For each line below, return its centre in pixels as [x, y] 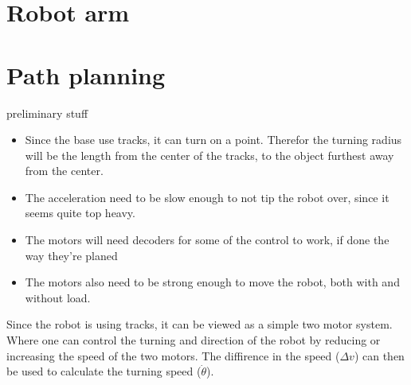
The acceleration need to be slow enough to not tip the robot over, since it [207, 197]
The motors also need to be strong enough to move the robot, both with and [212, 282]
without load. [58, 297]
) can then [379, 355]
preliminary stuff [47, 113]
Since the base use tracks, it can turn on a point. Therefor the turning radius [213, 140]
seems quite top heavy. [80, 213]
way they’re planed [71, 255]
